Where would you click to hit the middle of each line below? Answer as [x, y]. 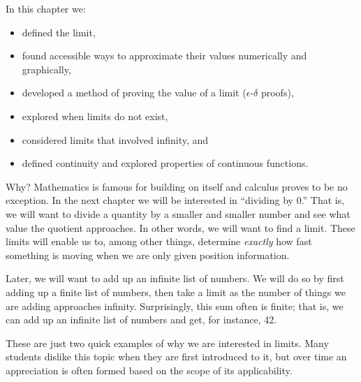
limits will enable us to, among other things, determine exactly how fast [159, 241]
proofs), [277, 93]
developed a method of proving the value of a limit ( [134, 93]
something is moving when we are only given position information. [148, 255]
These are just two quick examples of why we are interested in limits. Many [167, 343]
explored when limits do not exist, [95, 116]
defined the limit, [59, 32]
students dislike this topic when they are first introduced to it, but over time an [176, 357]
